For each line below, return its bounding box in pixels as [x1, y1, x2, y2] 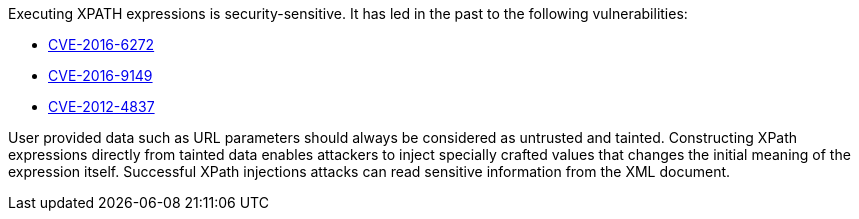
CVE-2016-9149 [48, 67, 153, 84]
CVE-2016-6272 [48, 36, 155, 53]
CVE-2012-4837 [48, 98, 155, 115]
